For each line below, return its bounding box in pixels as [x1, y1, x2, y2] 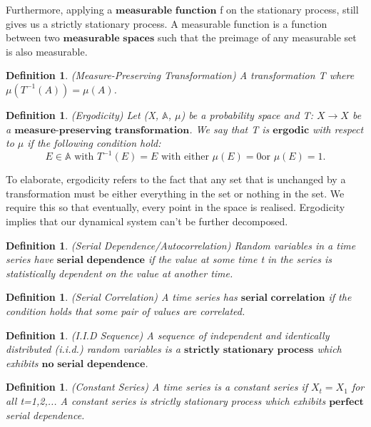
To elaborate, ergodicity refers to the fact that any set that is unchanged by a [6, 172, 346, 187]
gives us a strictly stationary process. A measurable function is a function [6, 16, 327, 31]
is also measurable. [6, 43, 88, 58]
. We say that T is [189, 121, 270, 136]
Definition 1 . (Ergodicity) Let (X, [6, 107, 159, 122]
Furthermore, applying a [6, 2, 113, 16]
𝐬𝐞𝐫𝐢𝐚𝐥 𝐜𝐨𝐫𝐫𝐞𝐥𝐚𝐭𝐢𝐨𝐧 [240, 293, 325, 304]
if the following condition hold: [27, 135, 161, 150]
